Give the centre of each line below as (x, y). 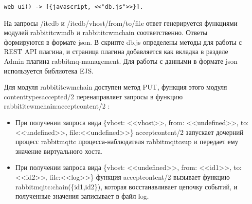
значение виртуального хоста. (59, 151)
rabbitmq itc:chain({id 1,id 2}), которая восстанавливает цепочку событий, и (126, 186)
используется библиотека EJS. (49, 70)
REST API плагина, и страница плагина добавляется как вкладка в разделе (116, 51)
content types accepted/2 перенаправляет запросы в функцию (93, 96)
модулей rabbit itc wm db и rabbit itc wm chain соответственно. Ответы (106, 32)
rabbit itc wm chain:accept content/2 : (57, 106)
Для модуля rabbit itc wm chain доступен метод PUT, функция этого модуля (116, 87)
